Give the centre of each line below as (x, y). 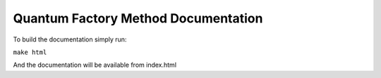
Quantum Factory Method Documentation (138, 18)
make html (30, 52)
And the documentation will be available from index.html (95, 65)
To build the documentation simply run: (70, 39)
